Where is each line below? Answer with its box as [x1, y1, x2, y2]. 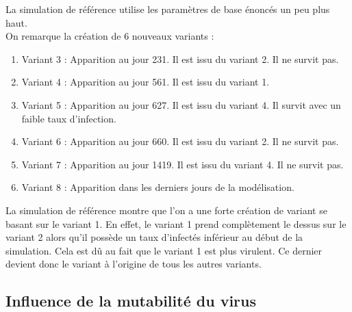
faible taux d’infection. [21, 111, 116, 125]
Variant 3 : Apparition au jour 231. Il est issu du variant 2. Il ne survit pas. [21, 51, 339, 66]
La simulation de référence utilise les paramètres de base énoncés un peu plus [5, 2, 330, 16]
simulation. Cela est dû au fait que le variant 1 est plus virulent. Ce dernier [5, 243, 323, 257]
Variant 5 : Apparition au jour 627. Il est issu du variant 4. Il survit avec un [21, 97, 341, 112]
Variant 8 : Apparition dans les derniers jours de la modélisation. [21, 180, 294, 194]
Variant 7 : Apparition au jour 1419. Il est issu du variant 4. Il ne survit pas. [21, 157, 344, 171]
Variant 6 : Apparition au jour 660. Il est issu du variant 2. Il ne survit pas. [21, 134, 339, 148]
